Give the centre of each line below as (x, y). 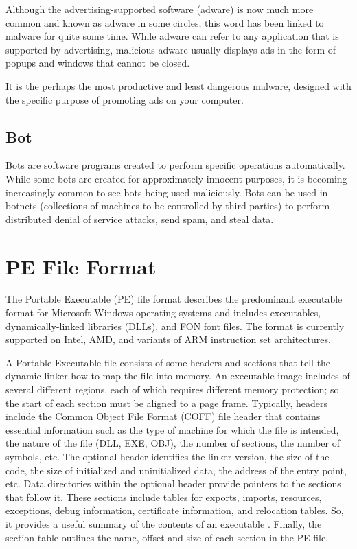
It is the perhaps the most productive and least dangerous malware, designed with (178, 85)
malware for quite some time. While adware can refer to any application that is (172, 36)
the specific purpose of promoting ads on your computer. (125, 99)
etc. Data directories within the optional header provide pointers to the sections (173, 483)
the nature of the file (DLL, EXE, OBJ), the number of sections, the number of (173, 443)
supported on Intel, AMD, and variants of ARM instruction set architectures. (168, 339)
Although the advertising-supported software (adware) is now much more (160, 9)
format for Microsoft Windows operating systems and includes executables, (163, 313)
